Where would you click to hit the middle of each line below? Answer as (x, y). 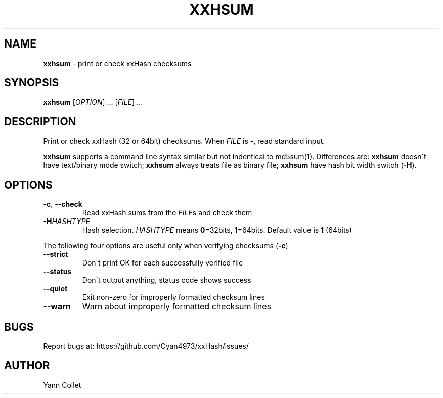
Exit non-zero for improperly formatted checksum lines (173, 297)
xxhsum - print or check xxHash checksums (117, 63)
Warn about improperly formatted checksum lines (176, 307)
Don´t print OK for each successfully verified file (163, 263)
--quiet (55, 289)
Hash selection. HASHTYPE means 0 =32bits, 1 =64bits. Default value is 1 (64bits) (217, 230)
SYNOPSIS (32, 83)
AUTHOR (27, 366)
